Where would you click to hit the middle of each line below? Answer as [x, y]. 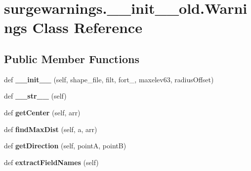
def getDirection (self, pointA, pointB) [65, 146]
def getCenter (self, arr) [42, 112]
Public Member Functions [72, 58]
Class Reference [87, 27]
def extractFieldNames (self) [51, 162]
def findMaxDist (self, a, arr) [51, 129]
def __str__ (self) [35, 96]
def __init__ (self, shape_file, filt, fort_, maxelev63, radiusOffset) [109, 79]
